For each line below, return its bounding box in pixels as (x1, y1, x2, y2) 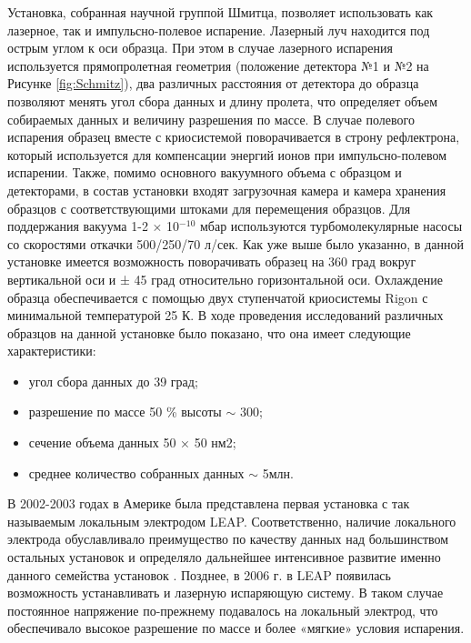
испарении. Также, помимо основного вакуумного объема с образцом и (7, 163, 402, 182)
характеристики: (7, 341, 96, 360)
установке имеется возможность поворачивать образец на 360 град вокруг (7, 252, 416, 271)
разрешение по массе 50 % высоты (28, 402, 222, 421)
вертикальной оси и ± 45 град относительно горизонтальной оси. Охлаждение (7, 269, 443, 288)
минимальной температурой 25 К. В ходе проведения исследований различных (7, 306, 444, 325)
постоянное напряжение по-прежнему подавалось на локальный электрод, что (7, 600, 438, 619)
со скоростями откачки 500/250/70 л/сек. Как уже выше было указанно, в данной (7, 234, 464, 253)
